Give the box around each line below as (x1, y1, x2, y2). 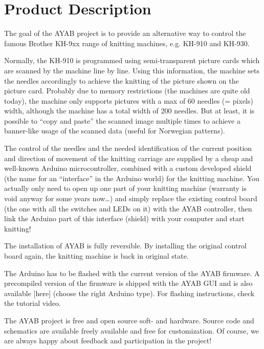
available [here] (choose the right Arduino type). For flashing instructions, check (4, 287, 255, 298)
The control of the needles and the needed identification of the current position (4, 143, 252, 153)
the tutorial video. (4, 298, 61, 308)
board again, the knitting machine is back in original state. (4, 250, 189, 261)
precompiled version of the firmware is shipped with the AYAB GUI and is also (4, 278, 253, 288)
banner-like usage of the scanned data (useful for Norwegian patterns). (4, 125, 225, 136)
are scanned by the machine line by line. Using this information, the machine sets (4, 65, 259, 75)
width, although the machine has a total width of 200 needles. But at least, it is (4, 105, 255, 116)
